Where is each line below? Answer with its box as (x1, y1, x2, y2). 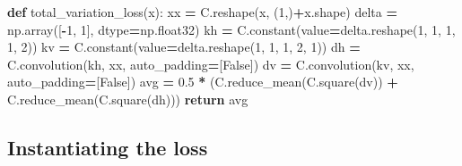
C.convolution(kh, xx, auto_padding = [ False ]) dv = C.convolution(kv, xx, (7, 54, 414, 73)
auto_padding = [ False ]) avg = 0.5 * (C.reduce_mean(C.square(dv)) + (7, 72, 398, 91)
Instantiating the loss (7, 133, 208, 161)
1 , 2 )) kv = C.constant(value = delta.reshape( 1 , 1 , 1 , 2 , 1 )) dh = (7, 37, 361, 56)
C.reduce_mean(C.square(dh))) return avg (7, 89, 248, 108)
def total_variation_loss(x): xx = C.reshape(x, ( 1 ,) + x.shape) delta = (7, 3, 397, 21)
